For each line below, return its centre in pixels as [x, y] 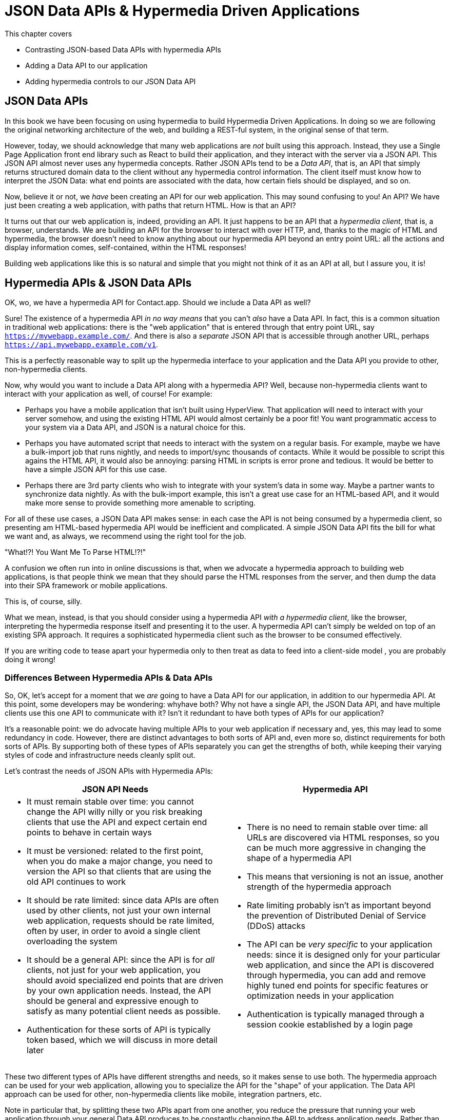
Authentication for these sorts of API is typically [119, 1030]
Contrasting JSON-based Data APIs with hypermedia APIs [123, 49]
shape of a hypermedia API [299, 858]
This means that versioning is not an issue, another [345, 877]
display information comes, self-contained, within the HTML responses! [125, 247]
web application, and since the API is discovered [340, 965]
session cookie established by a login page [330, 1025]
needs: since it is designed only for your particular [344, 955]
